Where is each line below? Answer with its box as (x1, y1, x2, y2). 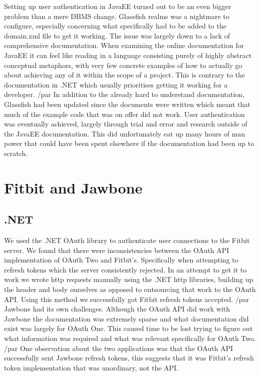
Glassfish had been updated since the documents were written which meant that (4, 98, 250, 109)
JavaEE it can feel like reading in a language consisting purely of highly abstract (4, 49, 252, 60)
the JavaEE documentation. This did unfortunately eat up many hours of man (4, 128, 245, 138)
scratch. (4, 147, 28, 158)
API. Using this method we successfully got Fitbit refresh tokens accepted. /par (4, 293, 249, 304)
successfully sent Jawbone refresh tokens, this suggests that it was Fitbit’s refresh (4, 352, 254, 363)
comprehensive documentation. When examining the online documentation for (4, 40, 244, 50)
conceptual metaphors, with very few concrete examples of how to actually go (4, 59, 242, 70)
